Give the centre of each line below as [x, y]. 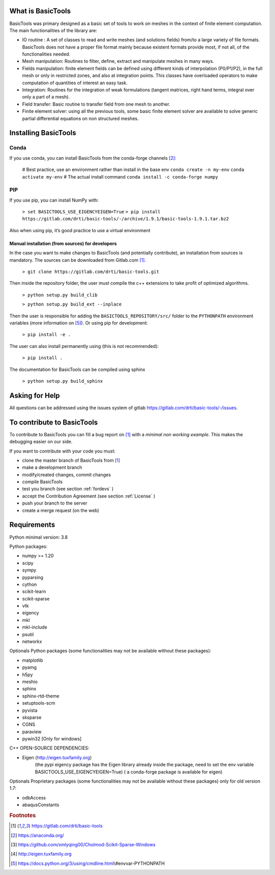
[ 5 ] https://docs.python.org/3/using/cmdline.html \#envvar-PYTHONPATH [88, 863]
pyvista [30, 710]
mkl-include [35, 627]
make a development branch [52, 467]
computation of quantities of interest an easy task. [75, 83]
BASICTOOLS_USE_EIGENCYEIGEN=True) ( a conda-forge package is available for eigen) [129, 772]
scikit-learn [34, 591]
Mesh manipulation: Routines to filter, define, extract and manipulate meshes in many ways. [118, 61]
